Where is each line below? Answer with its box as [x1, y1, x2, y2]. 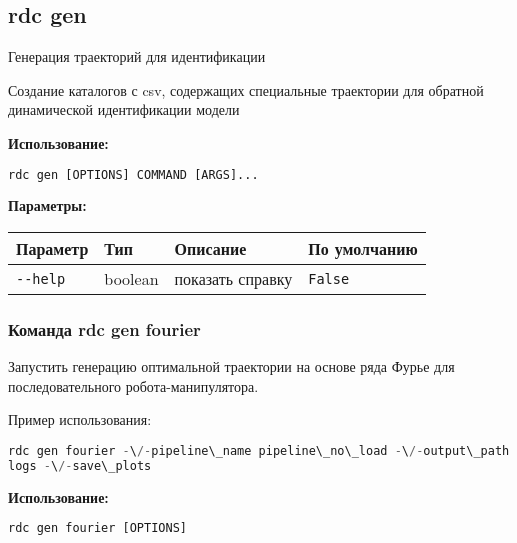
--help [16, 270, 66, 287]
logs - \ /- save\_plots [8, 458, 152, 473]
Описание [174, 237, 247, 261]
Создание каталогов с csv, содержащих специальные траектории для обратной [8, 79, 484, 100]
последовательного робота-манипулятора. [8, 375, 259, 396]
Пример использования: [8, 409, 152, 430]
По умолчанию [308, 237, 418, 261]
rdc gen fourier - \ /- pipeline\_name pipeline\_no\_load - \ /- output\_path [8, 444, 510, 459]
